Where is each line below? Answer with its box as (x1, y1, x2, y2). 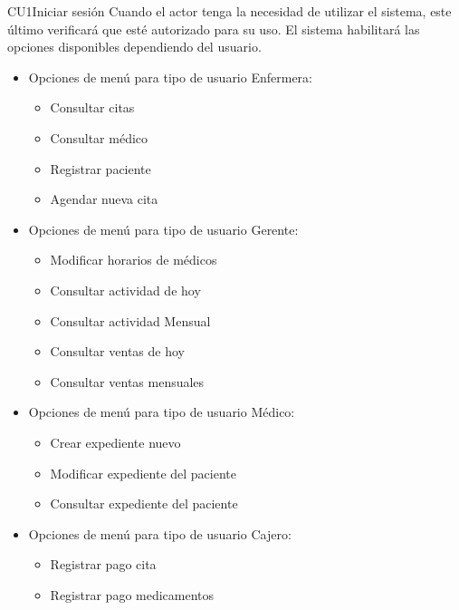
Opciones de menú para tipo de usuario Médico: (28, 402, 295, 421)
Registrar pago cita (50, 555, 157, 574)
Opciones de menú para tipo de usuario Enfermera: (28, 67, 312, 86)
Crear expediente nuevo (50, 432, 181, 451)
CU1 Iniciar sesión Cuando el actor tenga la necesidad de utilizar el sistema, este (7, 2, 452, 20)
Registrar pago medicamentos (50, 585, 215, 604)
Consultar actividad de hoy (50, 280, 201, 299)
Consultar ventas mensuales (50, 372, 205, 391)
